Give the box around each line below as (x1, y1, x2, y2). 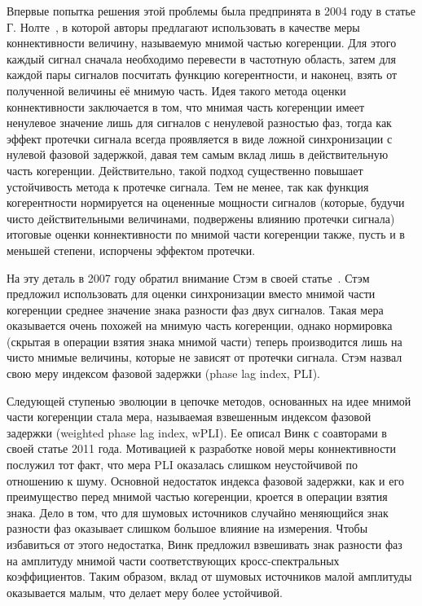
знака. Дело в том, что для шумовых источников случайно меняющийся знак (7, 503, 389, 520)
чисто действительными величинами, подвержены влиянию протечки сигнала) (7, 209, 395, 226)
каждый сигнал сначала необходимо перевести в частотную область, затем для (7, 50, 396, 67)
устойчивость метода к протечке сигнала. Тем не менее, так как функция (7, 178, 369, 195)
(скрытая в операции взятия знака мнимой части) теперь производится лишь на (7, 332, 402, 349)
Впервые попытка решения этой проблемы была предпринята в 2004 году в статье (7, 2, 415, 19)
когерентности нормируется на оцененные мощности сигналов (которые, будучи (7, 194, 405, 211)
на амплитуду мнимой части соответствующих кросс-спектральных (7, 551, 340, 569)
